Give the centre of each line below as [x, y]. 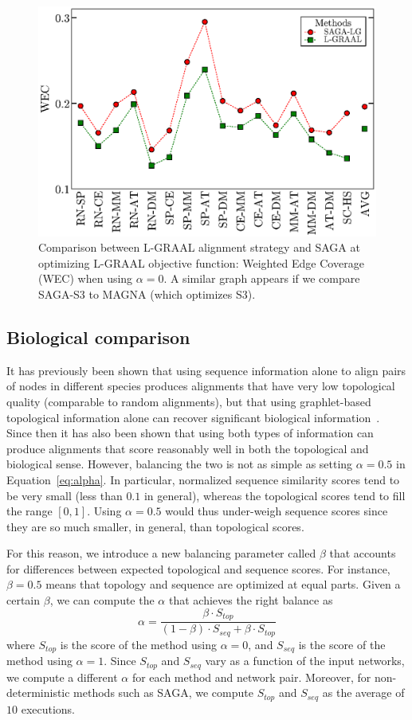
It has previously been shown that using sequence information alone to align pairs [206, 370]
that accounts [363, 553]
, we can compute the [102, 600]
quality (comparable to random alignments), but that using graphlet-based [189, 401]
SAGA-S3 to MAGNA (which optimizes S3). [147, 293]
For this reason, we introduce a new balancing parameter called [161, 553]
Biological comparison [98, 337]
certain [24, 600]
